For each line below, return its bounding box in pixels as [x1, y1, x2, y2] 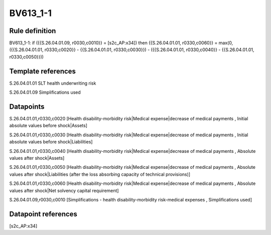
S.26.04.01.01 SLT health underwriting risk [9, 80, 96, 86]
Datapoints [9, 102, 45, 111]
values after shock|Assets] [9, 155, 65, 161]
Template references [9, 67, 76, 75]
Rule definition [9, 27, 56, 35]
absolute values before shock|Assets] [9, 123, 88, 129]
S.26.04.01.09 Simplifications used [9, 89, 81, 95]
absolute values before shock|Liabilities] [9, 139, 93, 145]
